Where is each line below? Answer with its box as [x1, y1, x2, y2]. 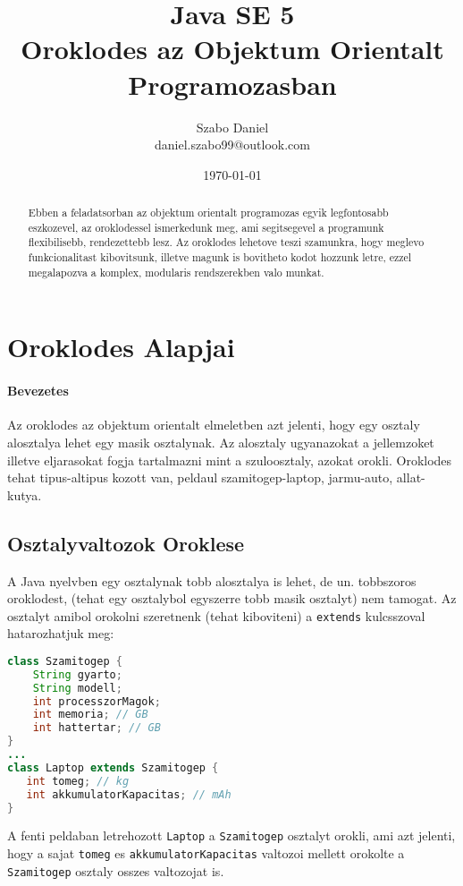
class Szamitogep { [7, 654, 122, 668]
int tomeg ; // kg [26, 774, 130, 788]
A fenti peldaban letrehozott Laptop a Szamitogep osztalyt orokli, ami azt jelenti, [7, 826, 456, 845]
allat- [396, 468, 425, 487]
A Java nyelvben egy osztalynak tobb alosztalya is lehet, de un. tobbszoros [7, 571, 417, 590]
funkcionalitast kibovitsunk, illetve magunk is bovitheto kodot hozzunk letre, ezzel [28, 250, 412, 265]
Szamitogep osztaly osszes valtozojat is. [7, 861, 224, 880]
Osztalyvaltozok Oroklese [7, 529, 245, 557]
